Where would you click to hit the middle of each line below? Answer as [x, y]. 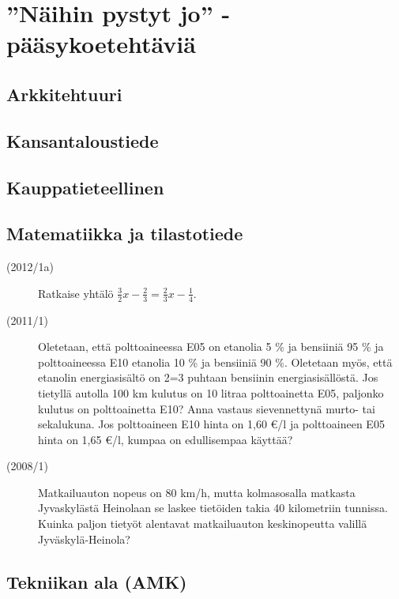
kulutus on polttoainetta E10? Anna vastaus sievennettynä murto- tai [207, 408]
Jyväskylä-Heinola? [84, 539]
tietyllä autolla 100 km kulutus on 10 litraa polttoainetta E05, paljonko [211, 392]
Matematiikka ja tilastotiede [125, 234]
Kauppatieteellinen [85, 187]
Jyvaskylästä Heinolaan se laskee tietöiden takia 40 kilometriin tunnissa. [213, 508]
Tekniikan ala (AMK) [97, 581]
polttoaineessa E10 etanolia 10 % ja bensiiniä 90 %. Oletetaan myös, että [215, 362]
